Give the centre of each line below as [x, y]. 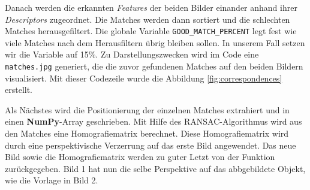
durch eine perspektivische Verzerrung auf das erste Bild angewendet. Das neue [151, 145]
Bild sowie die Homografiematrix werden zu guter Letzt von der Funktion [140, 157]
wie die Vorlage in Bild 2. [52, 180]
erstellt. [19, 90]
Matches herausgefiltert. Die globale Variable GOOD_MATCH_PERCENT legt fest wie [151, 31]
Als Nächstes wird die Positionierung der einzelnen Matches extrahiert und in [147, 109]
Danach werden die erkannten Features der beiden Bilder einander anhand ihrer [151, 7]
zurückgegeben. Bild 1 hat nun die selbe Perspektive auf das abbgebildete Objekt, [155, 168]
